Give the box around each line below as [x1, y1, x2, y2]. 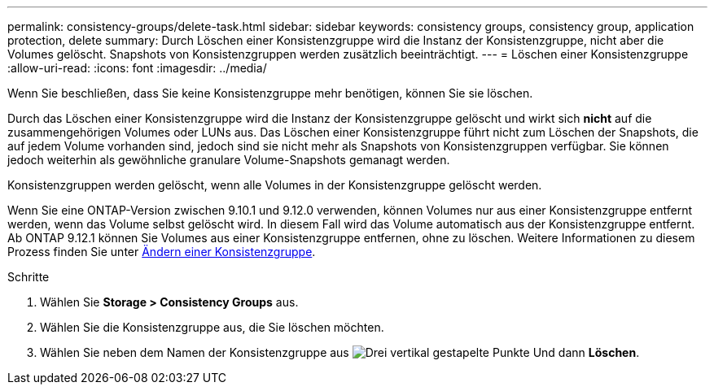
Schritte [7, 270, 50, 284]
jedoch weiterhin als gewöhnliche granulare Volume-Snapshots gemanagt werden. [7, 153, 450, 167]
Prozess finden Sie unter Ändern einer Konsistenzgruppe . [7, 245, 316, 258]
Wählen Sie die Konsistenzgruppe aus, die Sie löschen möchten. [40, 320, 384, 334]
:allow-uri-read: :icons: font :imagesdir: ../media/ [7, 61, 267, 75]
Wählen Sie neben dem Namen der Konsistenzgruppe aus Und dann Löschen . [40, 345, 640, 359]
